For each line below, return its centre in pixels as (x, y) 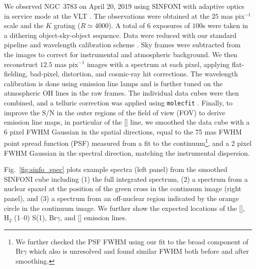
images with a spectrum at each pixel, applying (158, 64)
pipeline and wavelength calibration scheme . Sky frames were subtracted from (122, 45)
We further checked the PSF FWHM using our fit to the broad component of (132, 241)
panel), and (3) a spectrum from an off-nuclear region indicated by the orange (122, 198)
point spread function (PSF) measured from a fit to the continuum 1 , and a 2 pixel (128, 142)
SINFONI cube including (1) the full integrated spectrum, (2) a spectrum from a (126, 179)
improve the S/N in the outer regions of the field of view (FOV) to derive (115, 112)
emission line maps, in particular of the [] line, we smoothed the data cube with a (127, 122)
